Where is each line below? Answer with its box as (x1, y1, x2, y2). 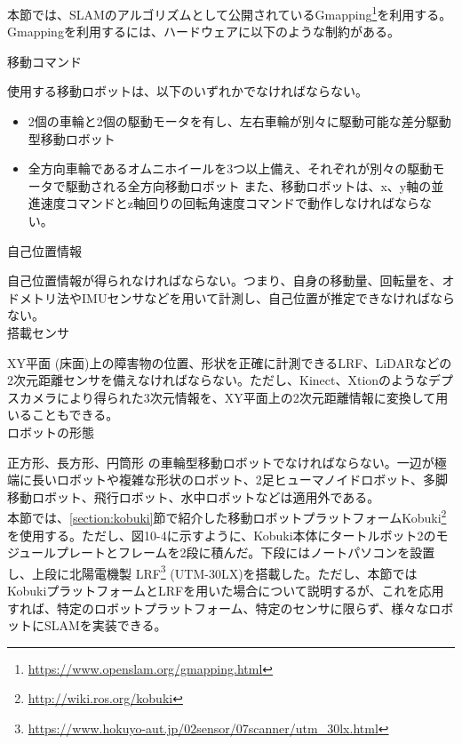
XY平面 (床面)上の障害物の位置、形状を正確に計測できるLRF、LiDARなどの (7, 353, 452, 372)
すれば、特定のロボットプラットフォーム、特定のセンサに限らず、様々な (7, 598, 429, 617)
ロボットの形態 (7, 422, 94, 441)
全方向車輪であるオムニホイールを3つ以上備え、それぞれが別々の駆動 (28, 159, 433, 178)
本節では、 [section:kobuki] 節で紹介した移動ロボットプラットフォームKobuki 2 (7, 506, 447, 526)
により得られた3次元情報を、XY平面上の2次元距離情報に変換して (56, 388, 436, 406)
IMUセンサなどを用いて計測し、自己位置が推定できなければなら (81, 288, 455, 307)
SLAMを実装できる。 (44, 616, 167, 635)
